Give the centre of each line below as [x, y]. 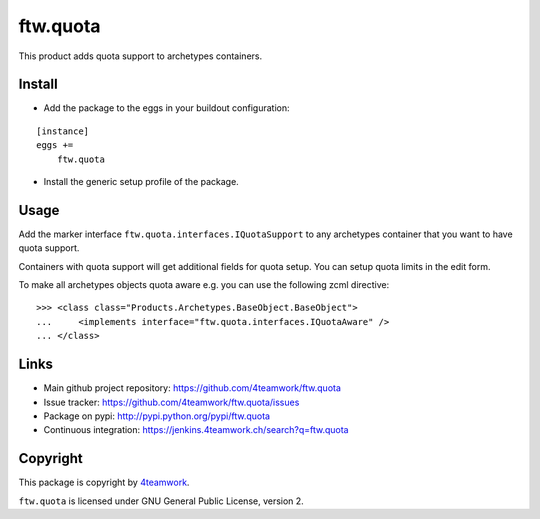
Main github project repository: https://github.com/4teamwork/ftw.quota [192, 388]
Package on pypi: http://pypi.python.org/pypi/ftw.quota [156, 416]
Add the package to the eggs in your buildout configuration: [166, 108]
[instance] [63, 131]
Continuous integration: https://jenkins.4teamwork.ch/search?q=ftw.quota [196, 430]
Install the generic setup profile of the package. [141, 182]
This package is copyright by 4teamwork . [104, 482]
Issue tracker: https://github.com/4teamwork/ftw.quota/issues [171, 402]
